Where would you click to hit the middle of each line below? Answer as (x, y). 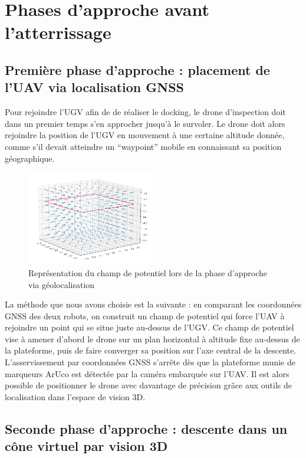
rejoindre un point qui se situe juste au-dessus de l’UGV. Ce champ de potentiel (149, 327)
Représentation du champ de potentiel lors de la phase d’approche (148, 272)
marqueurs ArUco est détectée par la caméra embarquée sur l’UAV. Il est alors (147, 373)
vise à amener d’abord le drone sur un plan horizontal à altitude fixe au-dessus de (152, 338)
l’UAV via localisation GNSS (94, 87)
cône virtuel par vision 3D (86, 446)
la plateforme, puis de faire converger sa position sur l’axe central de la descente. (151, 350)
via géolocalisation (62, 284)
